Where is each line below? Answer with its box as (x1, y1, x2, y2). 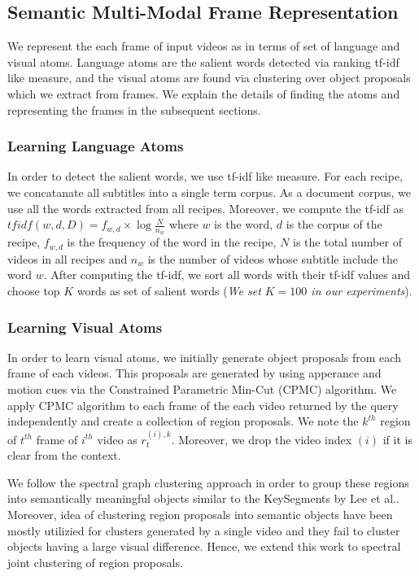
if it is (382, 430, 412, 447)
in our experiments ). (311, 282, 412, 299)
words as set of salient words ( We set (76, 282, 261, 299)
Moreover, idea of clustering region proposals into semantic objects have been (7, 506, 393, 523)
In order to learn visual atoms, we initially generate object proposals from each (7, 348, 401, 365)
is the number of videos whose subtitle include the (147, 250, 398, 267)
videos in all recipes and (7, 250, 128, 267)
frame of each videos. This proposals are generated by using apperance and (7, 364, 382, 382)
